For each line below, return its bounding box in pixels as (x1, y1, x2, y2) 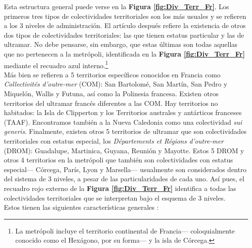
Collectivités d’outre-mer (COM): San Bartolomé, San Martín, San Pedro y (4, 79, 227, 89)
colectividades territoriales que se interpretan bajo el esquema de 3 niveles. (4, 192, 226, 203)
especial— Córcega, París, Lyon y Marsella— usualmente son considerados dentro (4, 164, 247, 174)
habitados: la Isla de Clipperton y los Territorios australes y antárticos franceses (4, 107, 242, 117)
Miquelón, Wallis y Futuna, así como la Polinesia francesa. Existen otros (4, 88, 219, 98)
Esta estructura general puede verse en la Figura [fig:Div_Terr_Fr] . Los (4, 1, 229, 11)
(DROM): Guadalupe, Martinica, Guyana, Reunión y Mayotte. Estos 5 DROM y (4, 145, 244, 155)
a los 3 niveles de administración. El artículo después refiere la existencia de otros (4, 20, 246, 30)
